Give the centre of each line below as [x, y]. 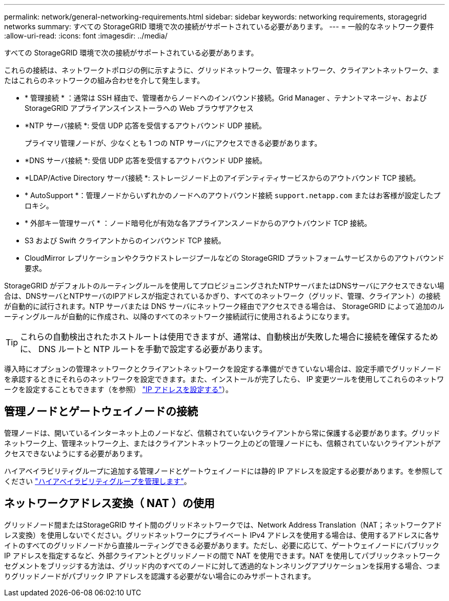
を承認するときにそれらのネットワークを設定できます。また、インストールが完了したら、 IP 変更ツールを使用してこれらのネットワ [224, 379]
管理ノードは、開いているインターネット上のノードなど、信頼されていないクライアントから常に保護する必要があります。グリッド [222, 433]
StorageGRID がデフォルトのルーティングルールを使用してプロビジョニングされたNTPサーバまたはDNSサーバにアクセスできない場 [224, 286]
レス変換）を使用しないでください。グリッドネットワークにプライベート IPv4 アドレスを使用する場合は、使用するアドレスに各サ [222, 535]
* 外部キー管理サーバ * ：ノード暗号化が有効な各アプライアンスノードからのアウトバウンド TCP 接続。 [198, 223]
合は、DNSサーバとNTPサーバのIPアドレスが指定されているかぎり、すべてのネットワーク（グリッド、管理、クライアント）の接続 [222, 296]
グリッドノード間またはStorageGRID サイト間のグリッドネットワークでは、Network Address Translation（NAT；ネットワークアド [223, 525]
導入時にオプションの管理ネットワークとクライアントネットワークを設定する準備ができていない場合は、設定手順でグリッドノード [223, 369]
